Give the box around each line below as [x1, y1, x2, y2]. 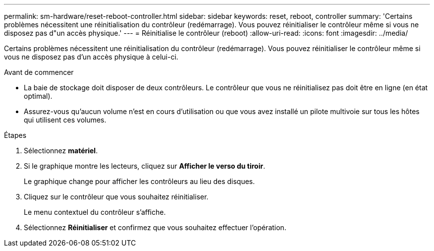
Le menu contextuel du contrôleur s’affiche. [24, 208, 166, 216]
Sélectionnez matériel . [24, 146, 98, 155]
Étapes [4, 131, 27, 139]
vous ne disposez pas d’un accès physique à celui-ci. [4, 53, 178, 61]
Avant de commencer [4, 68, 74, 76]
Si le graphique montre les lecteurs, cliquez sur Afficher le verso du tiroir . [24, 162, 266, 170]
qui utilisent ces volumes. [24, 116, 107, 124]
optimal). [24, 92, 53, 100]
